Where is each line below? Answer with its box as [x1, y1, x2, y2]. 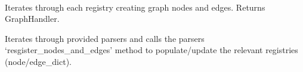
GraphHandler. [5, 12, 60, 25]
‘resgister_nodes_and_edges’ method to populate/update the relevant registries [5, 44, 298, 56]
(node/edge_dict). [5, 55, 72, 67]
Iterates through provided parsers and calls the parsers [5, 32, 205, 44]
